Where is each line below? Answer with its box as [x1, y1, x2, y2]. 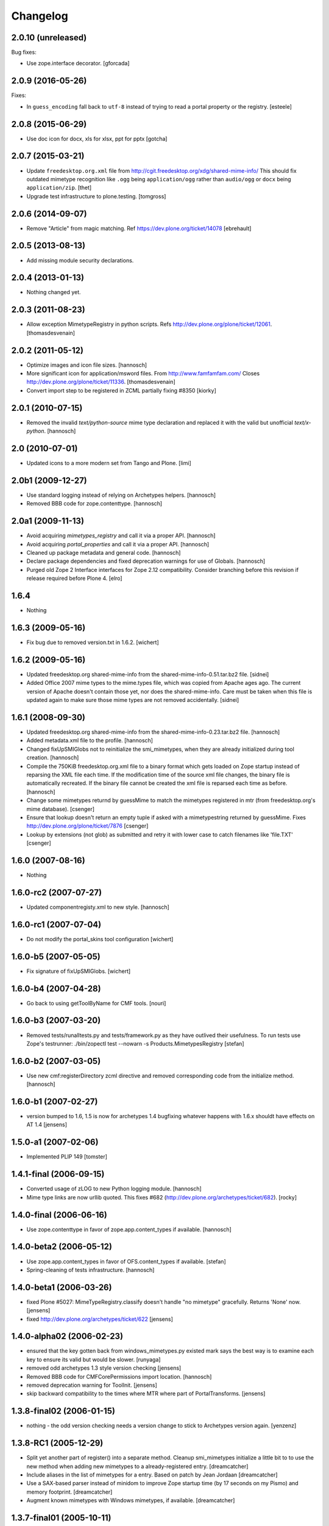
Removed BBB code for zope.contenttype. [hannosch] [26, 500, 163, 507]
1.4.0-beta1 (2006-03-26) [11, 1282, 112, 1292]
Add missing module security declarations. [26, 256, 134, 264]
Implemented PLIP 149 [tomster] [26, 1153, 108, 1160]
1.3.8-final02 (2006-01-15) [11, 1406, 116, 1416]
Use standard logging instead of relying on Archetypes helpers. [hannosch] [26, 491, 216, 499]
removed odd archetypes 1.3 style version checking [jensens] [26, 1364, 182, 1372]
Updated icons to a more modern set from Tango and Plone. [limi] [26, 460, 191, 467]
